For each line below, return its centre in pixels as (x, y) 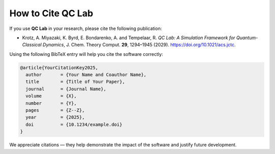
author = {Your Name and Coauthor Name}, (86, 75)
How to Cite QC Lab (51, 13)
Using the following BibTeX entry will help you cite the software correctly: (86, 54)
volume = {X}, (51, 96)
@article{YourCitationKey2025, (59, 68)
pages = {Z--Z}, (55, 110)
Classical (32, 45)
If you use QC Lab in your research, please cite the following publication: (86, 28)
